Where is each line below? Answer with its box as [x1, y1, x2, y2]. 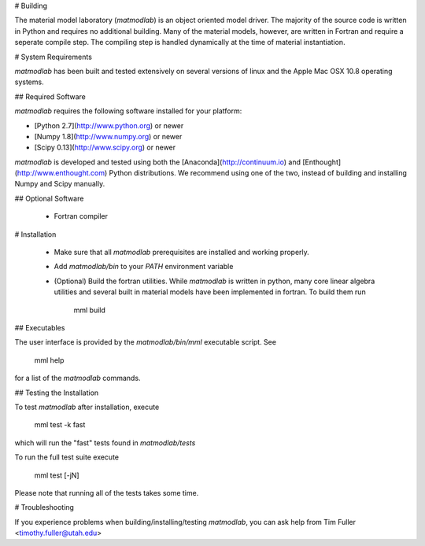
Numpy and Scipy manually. [14, 179, 105, 189]
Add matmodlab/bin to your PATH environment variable [54, 262, 234, 271]
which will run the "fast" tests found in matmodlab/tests [14, 437, 196, 448]
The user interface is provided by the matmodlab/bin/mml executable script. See [14, 338, 277, 347]
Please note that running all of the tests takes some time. [14, 488, 199, 497]
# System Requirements [14, 52, 92, 61]
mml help [34, 355, 65, 365]
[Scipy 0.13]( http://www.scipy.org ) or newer [34, 142, 176, 153]
